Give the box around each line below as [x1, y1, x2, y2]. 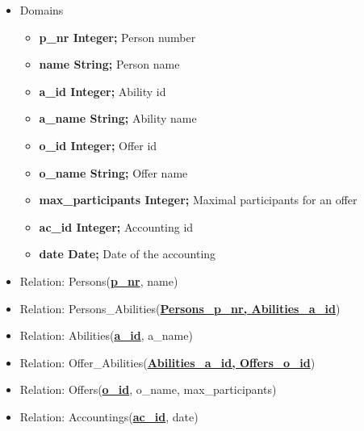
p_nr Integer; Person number [39, 28, 196, 45]
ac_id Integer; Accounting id [39, 218, 194, 235]
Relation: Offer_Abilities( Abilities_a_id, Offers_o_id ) [19, 354, 316, 370]
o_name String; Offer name [39, 164, 188, 181]
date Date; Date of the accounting [39, 245, 216, 262]
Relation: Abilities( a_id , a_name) [19, 327, 193, 344]
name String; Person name [39, 56, 180, 73]
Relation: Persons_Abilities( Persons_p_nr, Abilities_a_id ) [19, 299, 341, 316]
